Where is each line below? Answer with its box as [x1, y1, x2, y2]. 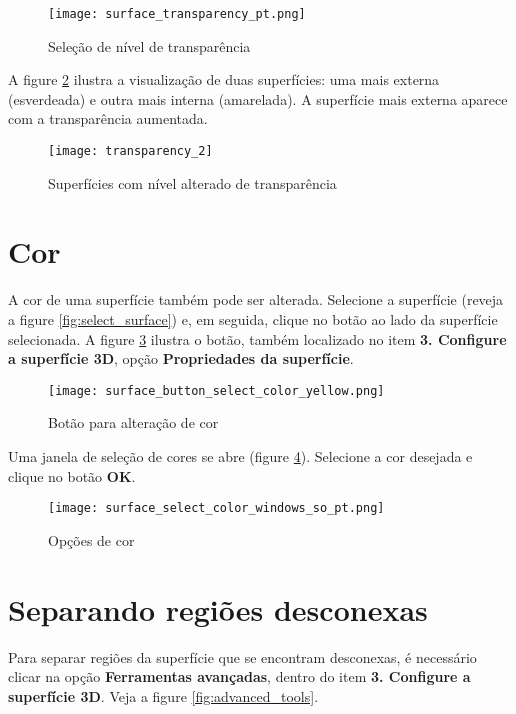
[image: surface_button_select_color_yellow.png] [48, 383, 385, 398]
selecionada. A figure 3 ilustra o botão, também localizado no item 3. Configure [8, 328, 507, 349]
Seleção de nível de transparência [48, 35, 251, 56]
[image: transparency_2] [48, 144, 213, 159]
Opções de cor [48, 529, 135, 550]
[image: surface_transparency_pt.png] [48, 7, 306, 21]
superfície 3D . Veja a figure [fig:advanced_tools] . [8, 685, 319, 706]
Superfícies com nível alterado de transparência [48, 172, 337, 193]
